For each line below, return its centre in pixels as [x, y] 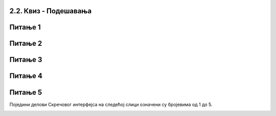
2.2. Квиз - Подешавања [51, 11]
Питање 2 [26, 43]
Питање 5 [26, 92]
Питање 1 [25, 27]
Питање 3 [26, 60]
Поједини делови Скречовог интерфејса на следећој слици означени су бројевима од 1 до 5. [111, 104]
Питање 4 [26, 76]
